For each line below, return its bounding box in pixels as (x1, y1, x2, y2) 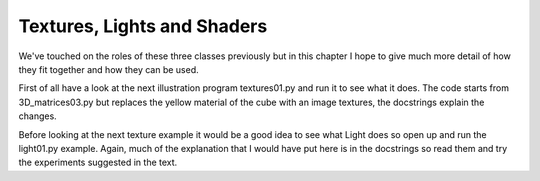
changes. (18, 110, 57, 122)
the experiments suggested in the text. (18, 156, 178, 169)
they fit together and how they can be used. (18, 63, 199, 75)
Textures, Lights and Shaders (18, 15, 268, 37)
